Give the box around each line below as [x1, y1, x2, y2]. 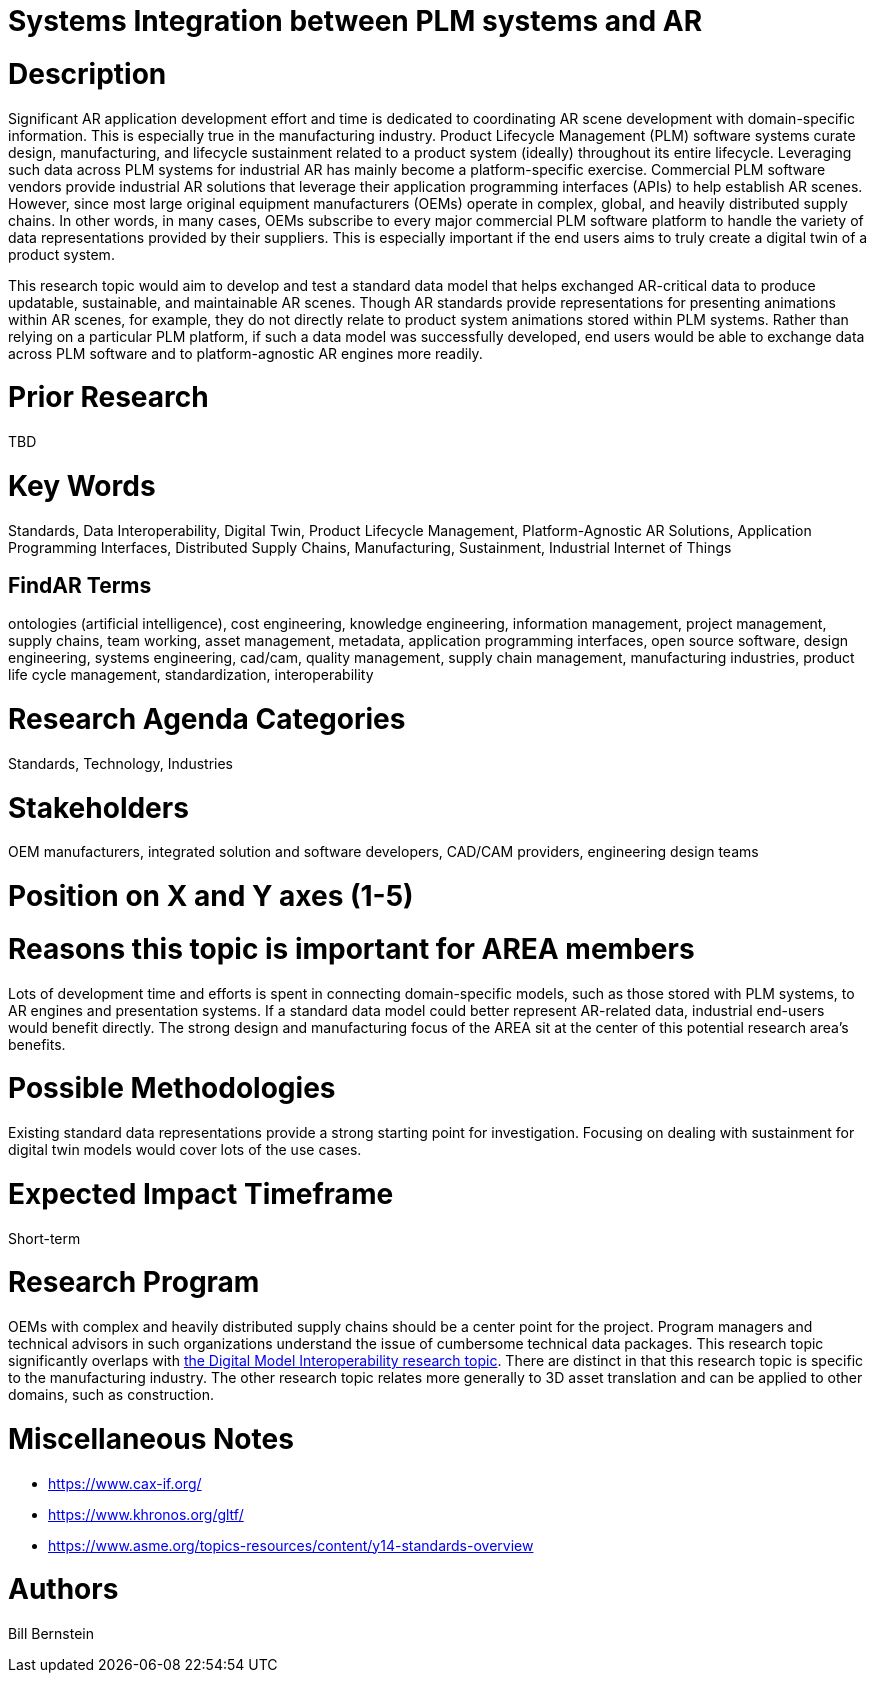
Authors [8, 1572, 119, 1607]
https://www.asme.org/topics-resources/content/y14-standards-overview [48, 1536, 534, 1554]
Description [8, 56, 167, 91]
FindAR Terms [8, 572, 152, 598]
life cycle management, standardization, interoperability [8, 666, 374, 684]
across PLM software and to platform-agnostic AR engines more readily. [8, 344, 483, 362]
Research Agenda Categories [8, 702, 406, 737]
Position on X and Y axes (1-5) [8, 879, 414, 914]
